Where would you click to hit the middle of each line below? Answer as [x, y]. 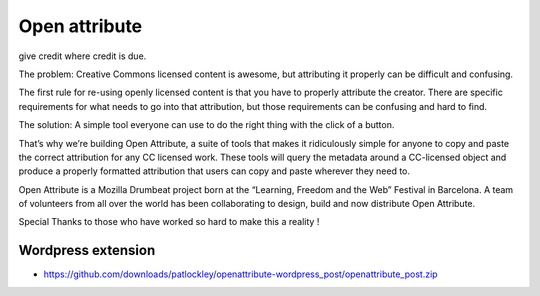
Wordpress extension [87, 250]
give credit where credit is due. [82, 56]
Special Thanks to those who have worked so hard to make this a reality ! [169, 222]
